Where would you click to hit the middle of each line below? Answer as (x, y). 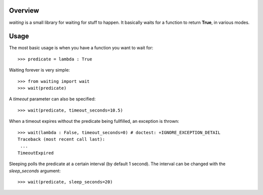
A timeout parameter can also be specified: (52, 99)
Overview (24, 10)
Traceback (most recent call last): (61, 139)
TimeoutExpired (36, 153)
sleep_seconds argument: (35, 171)
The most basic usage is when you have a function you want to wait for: (81, 48)
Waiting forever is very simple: (39, 70)
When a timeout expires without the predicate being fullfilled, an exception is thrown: (94, 121)
